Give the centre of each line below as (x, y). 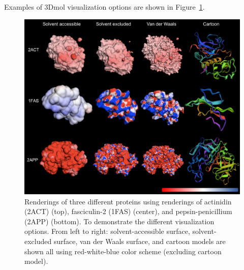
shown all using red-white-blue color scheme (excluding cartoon (123, 251)
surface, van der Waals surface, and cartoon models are (140, 241)
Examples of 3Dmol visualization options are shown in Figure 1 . (104, 7)
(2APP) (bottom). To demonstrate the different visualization (119, 221)
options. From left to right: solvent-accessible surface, (107, 231)
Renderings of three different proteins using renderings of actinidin (128, 201)
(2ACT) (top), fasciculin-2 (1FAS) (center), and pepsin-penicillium (128, 211)
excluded (38, 241)
